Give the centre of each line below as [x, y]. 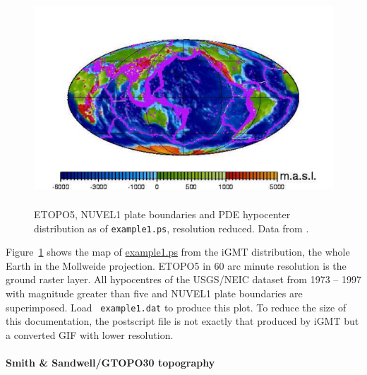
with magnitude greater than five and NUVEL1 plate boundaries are [154, 293]
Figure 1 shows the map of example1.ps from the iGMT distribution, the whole [178, 252]
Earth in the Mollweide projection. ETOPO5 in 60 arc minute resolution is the [176, 265]
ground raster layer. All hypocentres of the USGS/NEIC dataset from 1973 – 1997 [183, 279]
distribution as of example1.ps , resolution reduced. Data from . [172, 228]
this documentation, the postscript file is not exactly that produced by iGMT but [182, 321]
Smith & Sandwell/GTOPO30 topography [110, 363]
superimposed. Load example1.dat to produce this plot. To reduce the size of [176, 307]
